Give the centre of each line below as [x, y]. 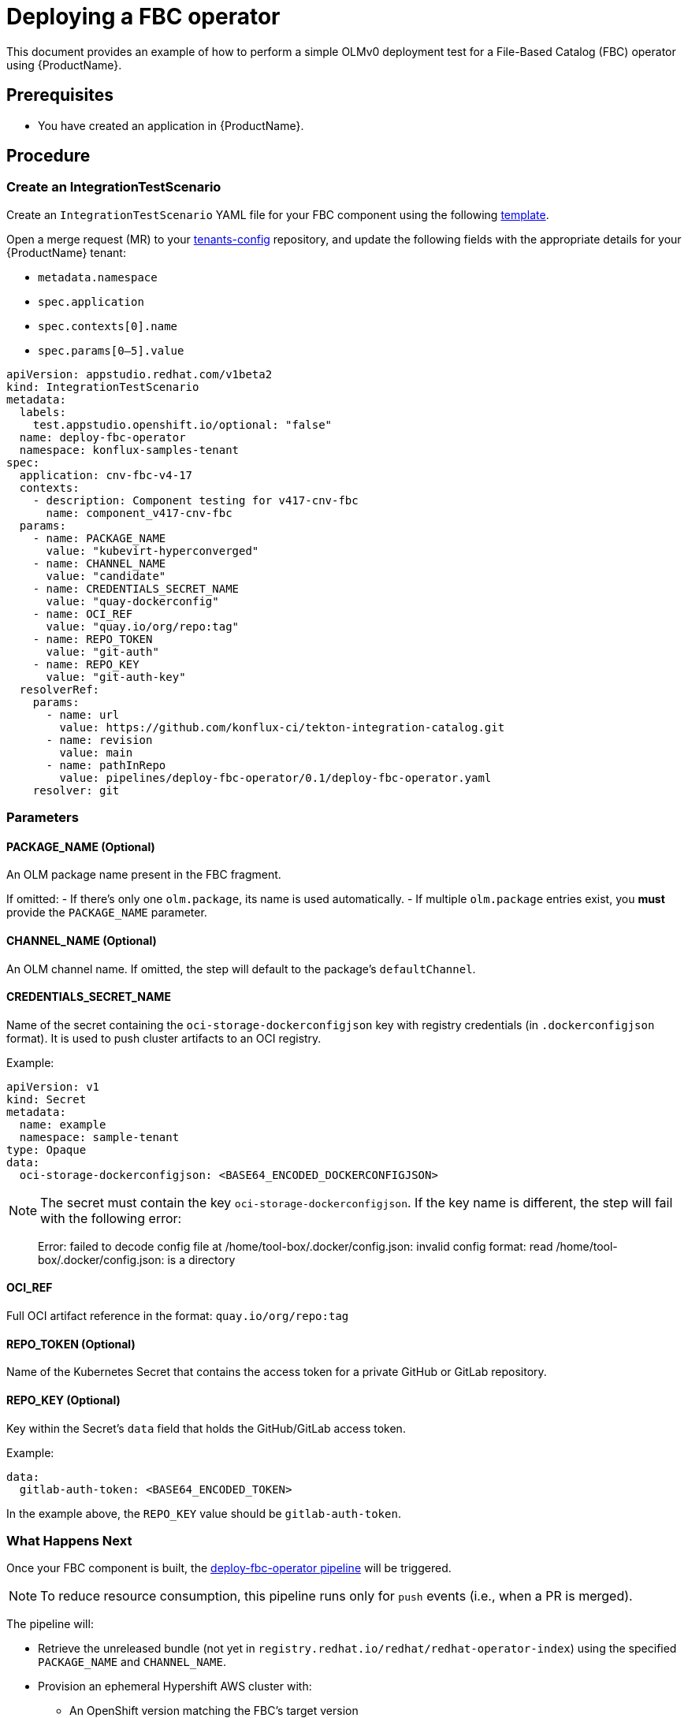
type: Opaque [46, 1149]
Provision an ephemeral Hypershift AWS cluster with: [175, 1686]
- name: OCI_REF [83, 614]
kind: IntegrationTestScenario [103, 387]
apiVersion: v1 [53, 1086]
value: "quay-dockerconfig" [132, 601]
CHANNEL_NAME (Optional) [82, 941]
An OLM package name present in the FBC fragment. [144, 875]
